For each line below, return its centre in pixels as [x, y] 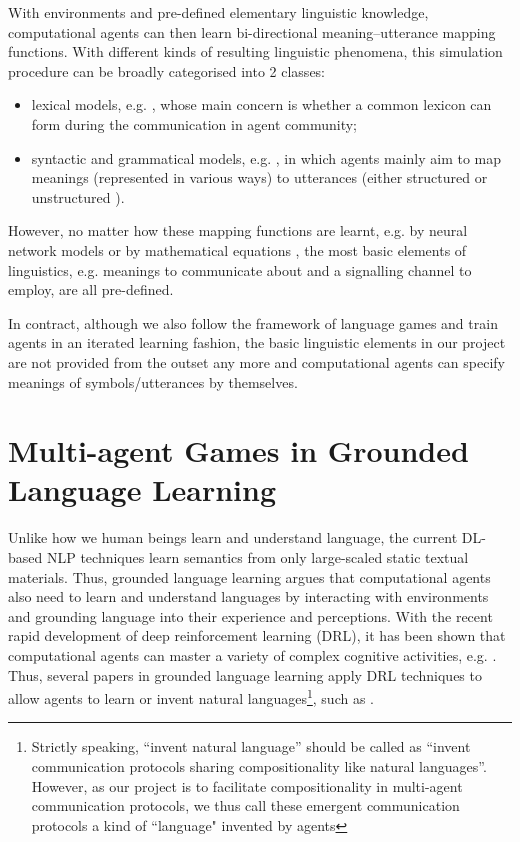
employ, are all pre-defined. [91, 289]
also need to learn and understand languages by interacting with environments [248, 596]
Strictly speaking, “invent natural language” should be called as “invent [251, 746]
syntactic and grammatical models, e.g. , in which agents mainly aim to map [266, 157]
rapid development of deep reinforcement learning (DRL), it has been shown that [257, 635]
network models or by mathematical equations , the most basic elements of [237, 249]
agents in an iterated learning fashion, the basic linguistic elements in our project [257, 342]
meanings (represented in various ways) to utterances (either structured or [259, 177]
